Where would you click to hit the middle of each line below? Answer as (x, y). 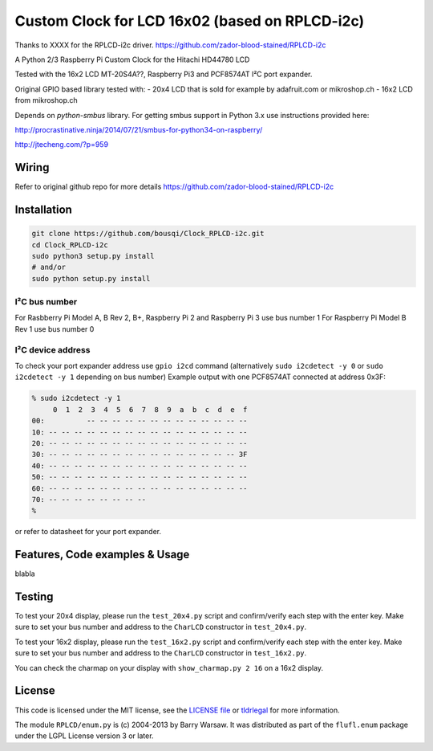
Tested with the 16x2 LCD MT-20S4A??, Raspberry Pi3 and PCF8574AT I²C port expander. (164, 74)
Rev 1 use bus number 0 (55, 329)
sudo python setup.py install (91, 278)
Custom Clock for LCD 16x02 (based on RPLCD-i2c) (190, 21)
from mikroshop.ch (46, 100)
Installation (43, 210)
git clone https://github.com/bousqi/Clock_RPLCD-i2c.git (148, 234)
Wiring (32, 167)
